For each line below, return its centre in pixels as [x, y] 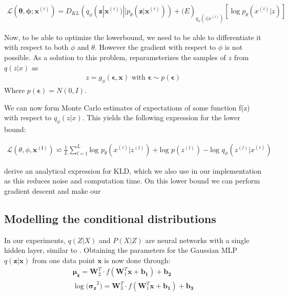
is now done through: [137, 260]
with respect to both [36, 47]
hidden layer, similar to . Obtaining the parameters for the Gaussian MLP [121, 250]
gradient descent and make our [53, 190]
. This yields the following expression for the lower [161, 117]
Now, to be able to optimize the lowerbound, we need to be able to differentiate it [133, 37]
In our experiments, [35, 240]
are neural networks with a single [197, 240]
